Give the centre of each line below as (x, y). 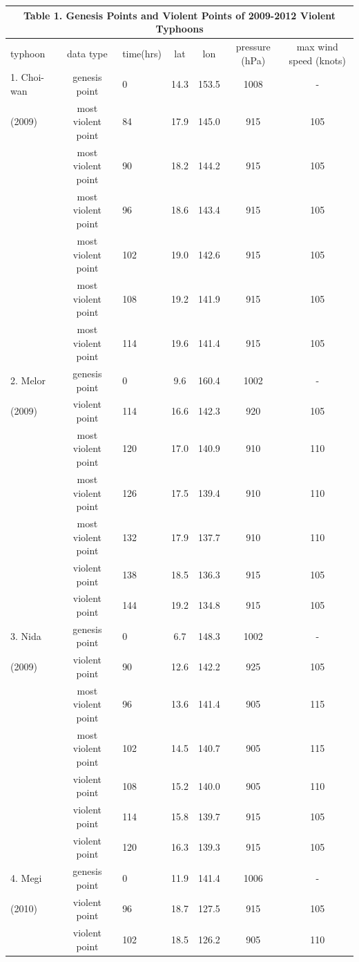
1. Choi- (27, 77)
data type (87, 53)
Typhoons (179, 29)
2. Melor (28, 380)
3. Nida (26, 635)
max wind (317, 46)
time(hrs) (142, 53)
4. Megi (26, 877)
